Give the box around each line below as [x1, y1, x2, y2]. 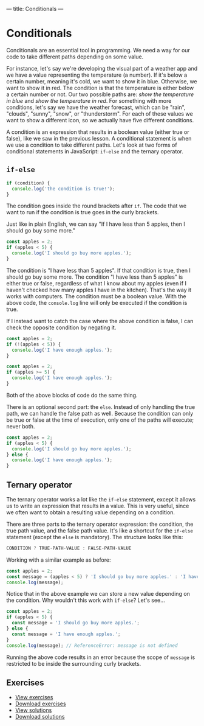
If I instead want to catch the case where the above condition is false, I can [6, 317, 194, 324]
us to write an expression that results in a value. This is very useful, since [6, 502, 189, 509]
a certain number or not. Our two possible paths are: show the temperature [6, 91, 194, 98]
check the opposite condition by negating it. [6, 324, 117, 331]
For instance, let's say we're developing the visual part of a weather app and [6, 65, 198, 72]
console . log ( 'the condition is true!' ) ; [12, 186, 115, 192]
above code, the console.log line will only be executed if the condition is [6, 299, 188, 306]
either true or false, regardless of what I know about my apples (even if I [6, 279, 187, 287]
